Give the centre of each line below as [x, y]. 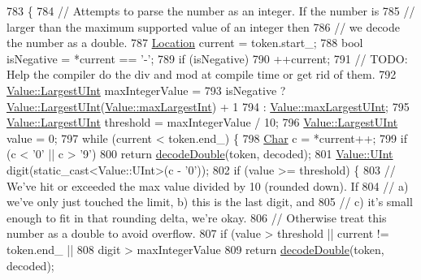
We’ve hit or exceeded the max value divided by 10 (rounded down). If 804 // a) [208, 185]
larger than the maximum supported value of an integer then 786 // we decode [204, 26]
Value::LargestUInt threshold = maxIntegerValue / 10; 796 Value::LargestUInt [202, 122]
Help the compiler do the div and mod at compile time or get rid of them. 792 [202, 74]
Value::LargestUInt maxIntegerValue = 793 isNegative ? [146, 90]
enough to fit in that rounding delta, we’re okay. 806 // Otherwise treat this [197, 217]
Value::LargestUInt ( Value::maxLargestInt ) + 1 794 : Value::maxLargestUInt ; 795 [208, 106]
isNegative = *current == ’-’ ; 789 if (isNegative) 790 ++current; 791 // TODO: [207, 58]
